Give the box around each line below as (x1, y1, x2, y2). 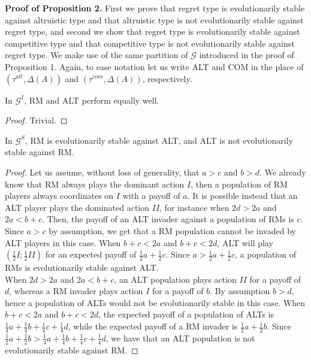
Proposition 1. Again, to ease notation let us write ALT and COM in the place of (5, 60, 304, 72)
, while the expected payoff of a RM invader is (68, 320, 238, 332)
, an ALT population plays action (114, 273, 237, 285)
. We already (259, 165, 306, 178)
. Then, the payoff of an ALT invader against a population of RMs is (42, 213, 294, 225)
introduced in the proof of (199, 49, 294, 61)
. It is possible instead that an (187, 189, 298, 202)
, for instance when (159, 201, 230, 213)
